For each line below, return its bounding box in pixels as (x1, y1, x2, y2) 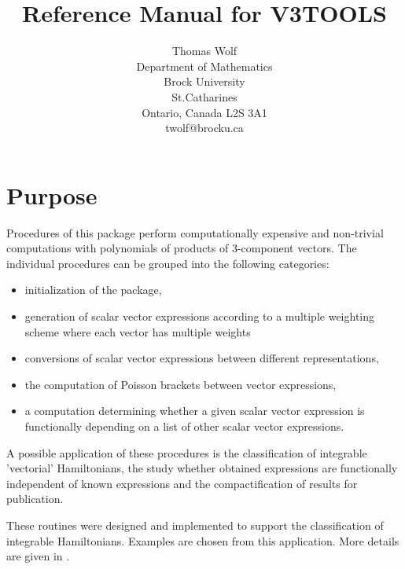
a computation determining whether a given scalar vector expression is (24, 402, 365, 419)
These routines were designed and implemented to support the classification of (6, 516, 384, 533)
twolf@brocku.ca (165, 119, 244, 136)
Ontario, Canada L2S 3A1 (142, 104, 267, 120)
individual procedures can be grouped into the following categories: (6, 255, 330, 271)
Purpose (6, 178, 98, 211)
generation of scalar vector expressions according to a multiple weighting (24, 308, 375, 324)
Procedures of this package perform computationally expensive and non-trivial (6, 224, 384, 240)
